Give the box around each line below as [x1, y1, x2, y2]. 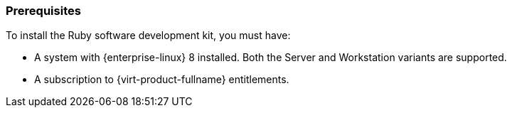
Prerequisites [6, 4, 81, 18]
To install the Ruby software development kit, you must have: [6, 29, 291, 42]
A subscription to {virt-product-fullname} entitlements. [34, 73, 289, 86]
